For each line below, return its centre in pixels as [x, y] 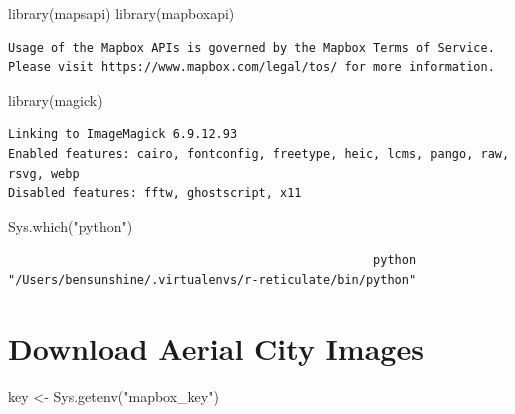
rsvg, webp [44, 173]
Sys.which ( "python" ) [70, 225]
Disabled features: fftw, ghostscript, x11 [155, 193]
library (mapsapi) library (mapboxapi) [121, 13]
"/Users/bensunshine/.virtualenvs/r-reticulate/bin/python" [212, 279]
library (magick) [55, 99]
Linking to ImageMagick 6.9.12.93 [123, 134]
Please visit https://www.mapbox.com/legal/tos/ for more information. [251, 67]
